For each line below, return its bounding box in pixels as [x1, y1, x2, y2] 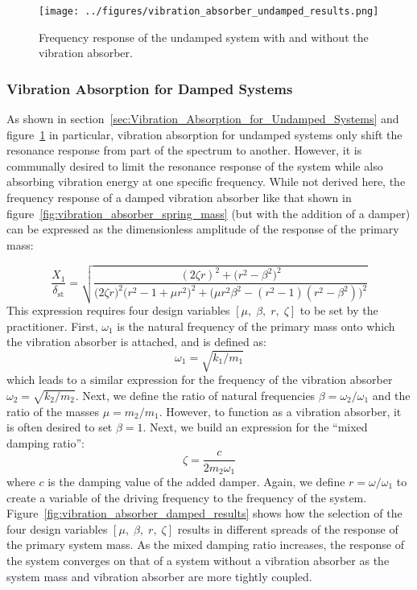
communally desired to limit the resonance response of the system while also [6, 157, 383, 174]
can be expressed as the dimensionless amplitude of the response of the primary [6, 221, 399, 237]
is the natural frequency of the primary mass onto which [117, 317, 395, 334]
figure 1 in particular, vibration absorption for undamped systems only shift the [6, 126, 403, 142]
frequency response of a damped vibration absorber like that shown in [6, 189, 352, 206]
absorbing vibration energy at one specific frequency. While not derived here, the [6, 173, 406, 190]
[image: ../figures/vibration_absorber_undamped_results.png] [39, 6, 379, 17]
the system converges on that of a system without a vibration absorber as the [6, 551, 390, 568]
